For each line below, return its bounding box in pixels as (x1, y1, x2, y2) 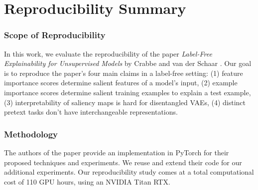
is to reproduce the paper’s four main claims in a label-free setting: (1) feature (4, 67, 243, 78)
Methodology (4, 127, 58, 140)
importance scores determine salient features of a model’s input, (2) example (4, 77, 238, 88)
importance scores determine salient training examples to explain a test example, (4, 87, 251, 97)
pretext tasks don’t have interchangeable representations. (4, 107, 178, 117)
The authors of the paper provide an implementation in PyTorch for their (4, 147, 229, 157)
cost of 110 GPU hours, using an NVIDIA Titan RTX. (4, 176, 170, 187)
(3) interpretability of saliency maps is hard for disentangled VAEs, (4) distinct (4, 97, 246, 107)
